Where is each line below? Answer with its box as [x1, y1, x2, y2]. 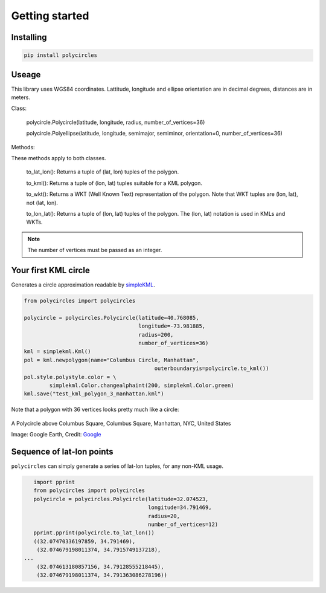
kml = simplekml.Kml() [24, 348, 91, 355]
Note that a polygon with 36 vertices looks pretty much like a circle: [11, 406, 179, 413]
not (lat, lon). [26, 199, 59, 206]
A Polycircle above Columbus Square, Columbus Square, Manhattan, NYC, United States [11, 420, 231, 427]
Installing [11, 32, 48, 42]
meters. [11, 94, 30, 101]
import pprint [33, 478, 75, 485]
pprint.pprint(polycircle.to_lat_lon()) [33, 530, 155, 536]
